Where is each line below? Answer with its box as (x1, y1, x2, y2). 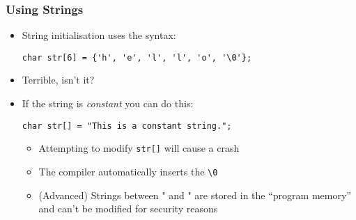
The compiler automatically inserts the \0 (38, 164, 218, 178)
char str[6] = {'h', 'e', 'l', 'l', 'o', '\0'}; (22, 52, 252, 63)
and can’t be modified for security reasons (38, 201, 218, 216)
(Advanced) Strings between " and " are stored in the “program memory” (38, 187, 351, 202)
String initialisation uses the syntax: (22, 28, 176, 42)
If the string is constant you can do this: (22, 96, 194, 111)
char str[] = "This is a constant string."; (22, 120, 232, 131)
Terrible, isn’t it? (22, 72, 95, 87)
